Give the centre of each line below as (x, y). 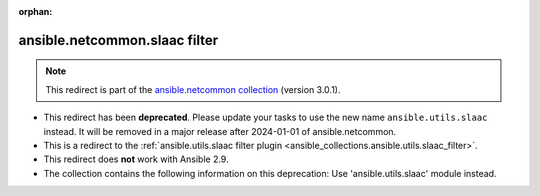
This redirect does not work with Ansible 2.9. (136, 159)
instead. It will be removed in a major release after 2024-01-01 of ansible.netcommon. (220, 131)
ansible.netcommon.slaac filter (118, 40)
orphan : (35, 11)
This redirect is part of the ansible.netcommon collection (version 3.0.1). (193, 89)
